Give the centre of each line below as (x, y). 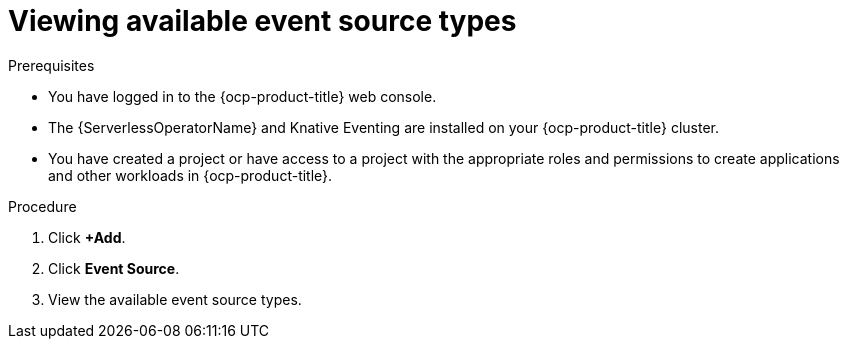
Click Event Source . (114, 268)
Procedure (42, 206)
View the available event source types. (175, 299)
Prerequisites (51, 65)
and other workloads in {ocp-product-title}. (190, 175)
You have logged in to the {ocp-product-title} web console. (242, 96)
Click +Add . (87, 237)
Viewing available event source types (262, 21)
